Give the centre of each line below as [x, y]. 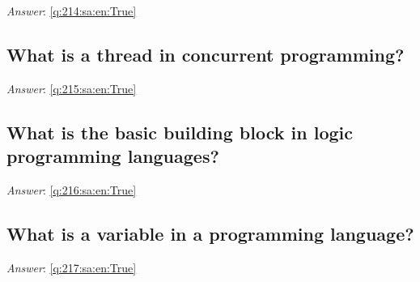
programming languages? [113, 156]
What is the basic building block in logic [180, 132]
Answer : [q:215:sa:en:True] [72, 88]
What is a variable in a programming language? [210, 233]
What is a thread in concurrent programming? [206, 54]
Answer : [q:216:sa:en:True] [72, 189]
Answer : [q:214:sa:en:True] [72, 11]
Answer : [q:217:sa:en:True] [72, 267]
